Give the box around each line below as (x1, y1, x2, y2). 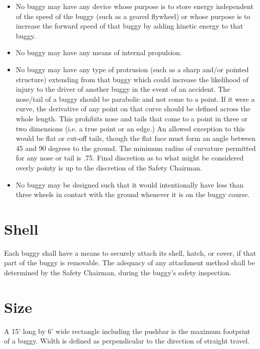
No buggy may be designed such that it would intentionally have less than (16, 179, 243, 190)
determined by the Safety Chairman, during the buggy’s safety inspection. (4, 267, 231, 277)
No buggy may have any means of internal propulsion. (16, 47, 182, 58)
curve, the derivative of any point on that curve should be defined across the (16, 103, 251, 114)
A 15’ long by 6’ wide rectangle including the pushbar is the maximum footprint (4, 325, 250, 336)
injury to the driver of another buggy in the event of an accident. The (16, 84, 230, 94)
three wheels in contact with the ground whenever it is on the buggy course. (16, 189, 250, 200)
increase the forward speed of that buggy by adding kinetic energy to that (16, 21, 243, 31)
